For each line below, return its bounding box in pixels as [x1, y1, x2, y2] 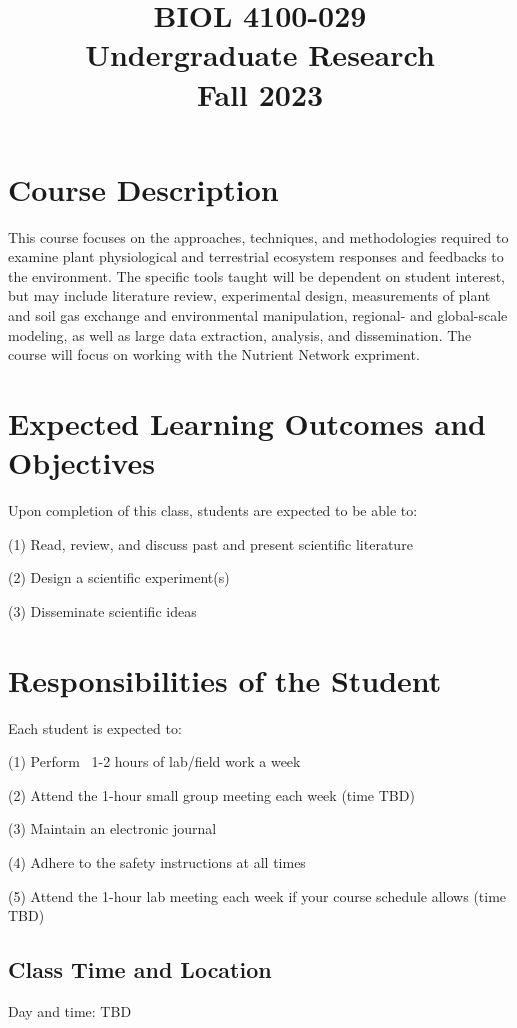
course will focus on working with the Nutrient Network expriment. [8, 344, 420, 365]
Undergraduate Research [85, 34, 435, 75]
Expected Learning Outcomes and [8, 403, 486, 444]
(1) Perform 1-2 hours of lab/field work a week [8, 751, 301, 772]
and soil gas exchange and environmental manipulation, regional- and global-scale [8, 305, 508, 326]
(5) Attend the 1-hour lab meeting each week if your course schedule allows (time [8, 885, 507, 906]
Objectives [8, 442, 155, 483]
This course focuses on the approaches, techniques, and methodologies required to [8, 226, 509, 247]
